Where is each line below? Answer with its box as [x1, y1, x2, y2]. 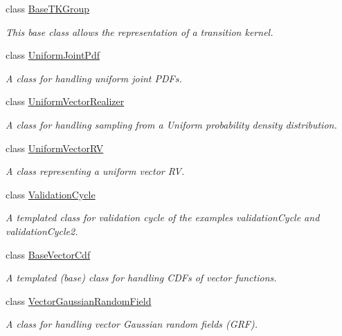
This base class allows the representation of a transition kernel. [6, 24, 273, 39]
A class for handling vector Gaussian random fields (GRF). [6, 317, 258, 331]
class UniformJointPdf [6, 48, 100, 62]
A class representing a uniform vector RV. [6, 164, 185, 178]
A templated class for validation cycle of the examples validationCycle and [6, 210, 320, 225]
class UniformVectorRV [6, 140, 104, 155]
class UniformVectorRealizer [6, 94, 125, 109]
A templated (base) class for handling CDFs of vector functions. [6, 270, 277, 285]
